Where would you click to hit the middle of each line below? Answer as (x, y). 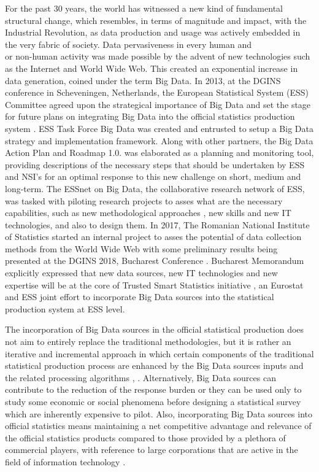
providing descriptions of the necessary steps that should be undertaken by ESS (155, 164)
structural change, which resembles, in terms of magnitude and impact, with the (156, 20)
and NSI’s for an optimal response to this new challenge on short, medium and (153, 176)
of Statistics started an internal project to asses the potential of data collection (153, 237)
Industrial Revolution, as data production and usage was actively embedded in (153, 32)
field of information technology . (65, 461)
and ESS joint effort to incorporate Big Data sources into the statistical (140, 297)
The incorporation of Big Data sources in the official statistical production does (155, 329)
